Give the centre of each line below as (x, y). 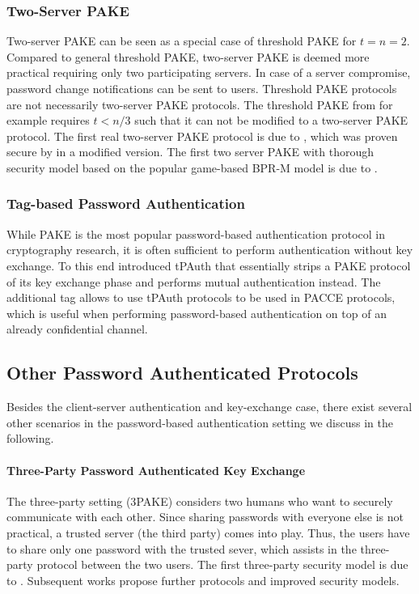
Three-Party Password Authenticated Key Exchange (156, 470)
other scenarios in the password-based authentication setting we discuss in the (200, 422)
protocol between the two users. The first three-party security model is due (222, 564)
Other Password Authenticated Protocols (182, 373)
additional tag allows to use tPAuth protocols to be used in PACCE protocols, (201, 297)
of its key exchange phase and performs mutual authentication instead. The (194, 281)
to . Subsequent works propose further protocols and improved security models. (203, 580)
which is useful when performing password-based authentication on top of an (197, 313)
